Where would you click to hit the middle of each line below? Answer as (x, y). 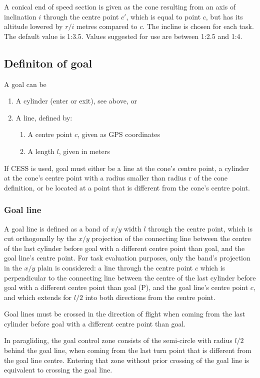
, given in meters (84, 151)
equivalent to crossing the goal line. (58, 370)
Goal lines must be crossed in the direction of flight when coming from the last (125, 314)
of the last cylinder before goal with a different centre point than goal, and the (124, 248)
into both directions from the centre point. (150, 297)
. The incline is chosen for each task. (198, 26)
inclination (20, 16)
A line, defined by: (44, 117)
